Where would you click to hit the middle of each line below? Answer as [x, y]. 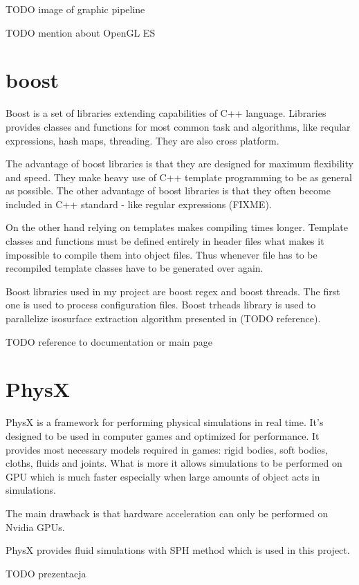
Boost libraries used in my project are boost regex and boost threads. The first [173, 291]
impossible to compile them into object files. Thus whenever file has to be [162, 254]
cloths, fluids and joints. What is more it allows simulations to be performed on [174, 463]
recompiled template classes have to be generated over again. [135, 268]
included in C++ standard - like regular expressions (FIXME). [139, 204]
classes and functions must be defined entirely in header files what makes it [165, 241]
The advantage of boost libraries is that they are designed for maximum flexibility [179, 164]
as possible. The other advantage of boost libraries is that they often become [168, 191]
